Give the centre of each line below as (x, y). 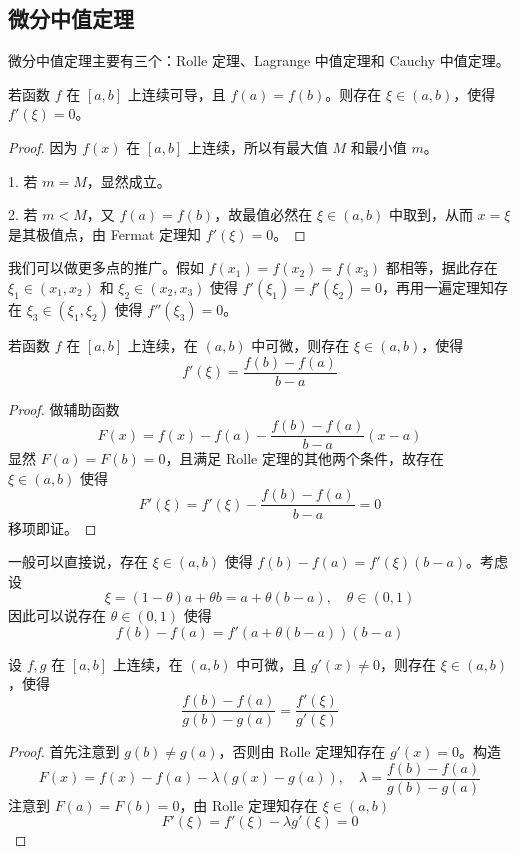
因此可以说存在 (57, 615)
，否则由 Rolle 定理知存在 (302, 751)
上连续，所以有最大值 (257, 146)
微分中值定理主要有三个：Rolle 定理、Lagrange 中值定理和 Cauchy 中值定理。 (259, 60)
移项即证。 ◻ (52, 527)
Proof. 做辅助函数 (64, 408)
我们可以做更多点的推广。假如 (106, 267)
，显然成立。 (128, 180)
